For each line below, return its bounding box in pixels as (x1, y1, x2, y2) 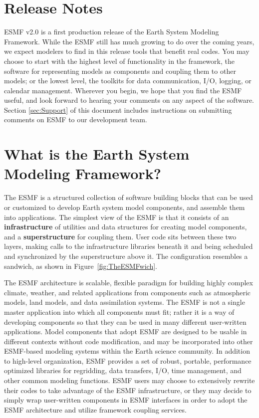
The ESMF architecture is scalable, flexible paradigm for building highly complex (4, 277, 253, 288)
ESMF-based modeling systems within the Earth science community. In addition (4, 346, 250, 356)
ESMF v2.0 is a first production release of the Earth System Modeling (4, 26, 219, 37)
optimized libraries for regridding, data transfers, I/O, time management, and (4, 365, 242, 376)
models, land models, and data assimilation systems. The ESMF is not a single (4, 297, 245, 307)
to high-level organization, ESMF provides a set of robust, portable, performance (4, 355, 252, 366)
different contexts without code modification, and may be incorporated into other (4, 336, 253, 346)
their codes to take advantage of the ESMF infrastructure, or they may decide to (4, 385, 252, 395)
